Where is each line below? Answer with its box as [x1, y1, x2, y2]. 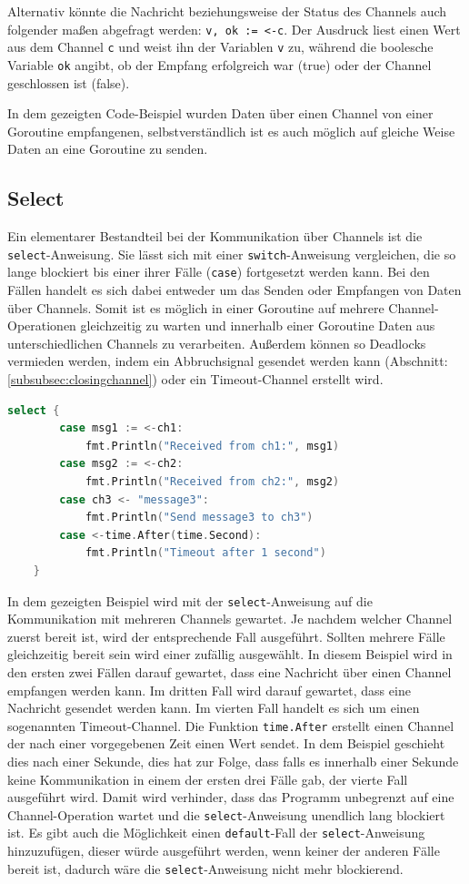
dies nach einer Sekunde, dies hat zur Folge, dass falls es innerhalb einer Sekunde [7, 752, 459, 771]
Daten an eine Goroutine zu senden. [7, 139, 208, 158]
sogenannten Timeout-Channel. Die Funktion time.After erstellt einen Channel [7, 716, 454, 735]
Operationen [7, 316, 76, 335]
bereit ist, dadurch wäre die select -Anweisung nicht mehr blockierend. [7, 859, 404, 878]
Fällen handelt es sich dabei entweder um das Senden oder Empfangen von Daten [7, 280, 462, 300]
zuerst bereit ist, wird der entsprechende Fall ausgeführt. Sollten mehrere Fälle [7, 626, 445, 645]
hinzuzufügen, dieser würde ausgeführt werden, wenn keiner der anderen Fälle [7, 841, 440, 860]
